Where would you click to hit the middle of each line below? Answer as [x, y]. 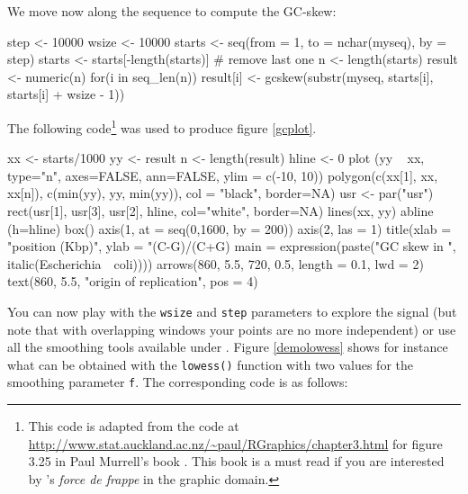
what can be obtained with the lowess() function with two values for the [210, 364]
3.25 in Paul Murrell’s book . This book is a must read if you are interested [236, 461]
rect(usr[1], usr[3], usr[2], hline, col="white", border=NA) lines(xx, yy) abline [220, 211]
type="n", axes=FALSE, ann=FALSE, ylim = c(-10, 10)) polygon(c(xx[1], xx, [223, 175]
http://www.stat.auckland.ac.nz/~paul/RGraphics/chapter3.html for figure [235, 443]
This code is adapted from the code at [134, 426]
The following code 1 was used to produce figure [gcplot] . [162, 126]
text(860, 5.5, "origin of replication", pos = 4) [133, 281]
